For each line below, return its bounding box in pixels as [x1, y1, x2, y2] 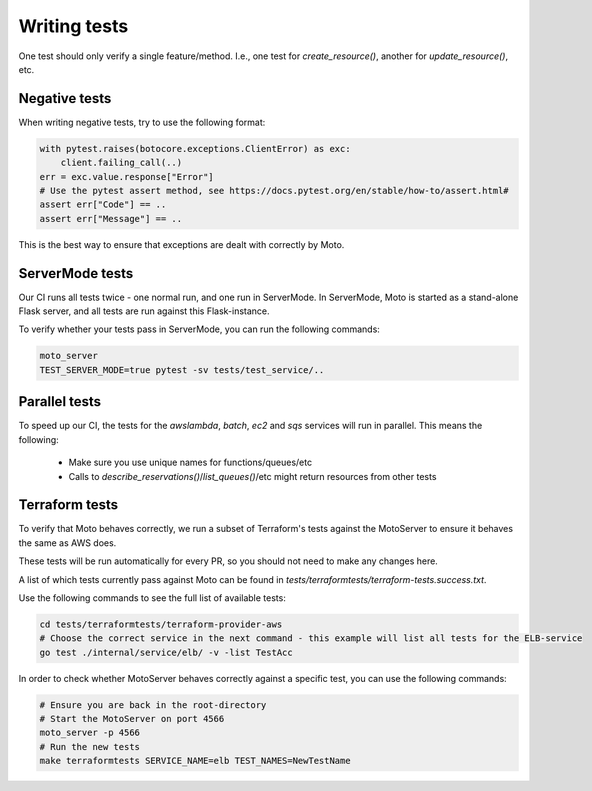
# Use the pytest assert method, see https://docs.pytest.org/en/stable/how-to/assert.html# [39, 185, 509, 196]
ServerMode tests [18, 265, 134, 282]
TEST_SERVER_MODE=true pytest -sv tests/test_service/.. [39, 364, 325, 375]
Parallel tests [18, 393, 102, 410]
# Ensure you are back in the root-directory [39, 699, 267, 710]
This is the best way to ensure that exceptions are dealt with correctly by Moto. [18, 238, 345, 250]
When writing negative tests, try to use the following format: [18, 116, 266, 128]
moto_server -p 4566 [39, 727, 140, 739]
